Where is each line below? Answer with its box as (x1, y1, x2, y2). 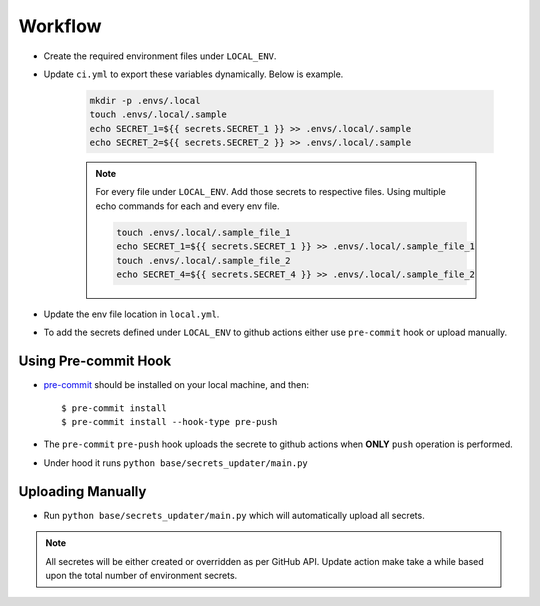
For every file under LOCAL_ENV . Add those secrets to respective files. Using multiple (95, 186, 447, 198)
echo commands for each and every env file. (95, 200, 280, 212)
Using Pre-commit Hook (18, 353, 172, 370)
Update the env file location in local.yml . (43, 308, 220, 320)
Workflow (18, 15, 102, 37)
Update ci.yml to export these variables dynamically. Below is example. (43, 68, 344, 80)
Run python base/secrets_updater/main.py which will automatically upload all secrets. (43, 509, 425, 521)
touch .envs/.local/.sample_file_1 (116, 226, 291, 238)
